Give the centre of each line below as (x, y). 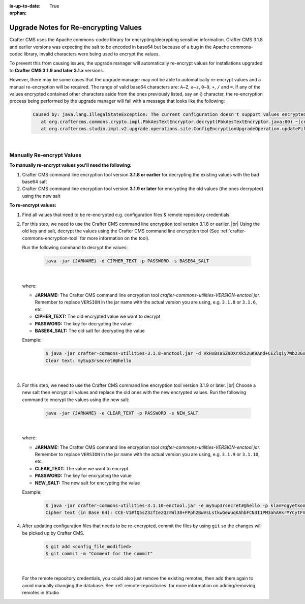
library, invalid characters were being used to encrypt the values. (92, 54)
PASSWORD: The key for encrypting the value (83, 476)
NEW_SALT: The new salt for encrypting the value (87, 482)
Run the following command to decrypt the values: (75, 248)
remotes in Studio (41, 593)
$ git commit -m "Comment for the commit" (99, 554)
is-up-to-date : (25, 6)
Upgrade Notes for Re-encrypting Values (75, 28)
